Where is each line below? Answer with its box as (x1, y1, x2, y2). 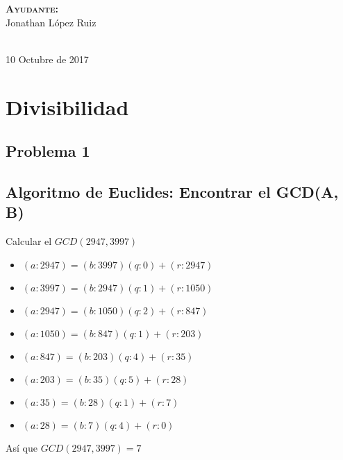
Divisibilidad (6, 92, 129, 121)
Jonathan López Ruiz (6, 15, 97, 29)
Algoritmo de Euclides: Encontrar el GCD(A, (6, 180, 339, 202)
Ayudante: (6, 1, 58, 15)
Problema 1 (6, 140, 90, 162)
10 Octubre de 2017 (6, 51, 89, 66)
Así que (6, 440, 37, 454)
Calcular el (6, 234, 52, 248)
